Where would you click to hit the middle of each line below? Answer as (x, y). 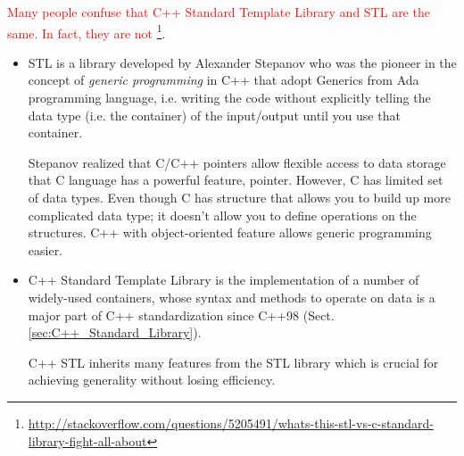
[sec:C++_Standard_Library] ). (115, 332)
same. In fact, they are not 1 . (87, 31)
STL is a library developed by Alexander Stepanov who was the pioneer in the (242, 62)
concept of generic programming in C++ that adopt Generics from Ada (224, 80)
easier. (46, 249)
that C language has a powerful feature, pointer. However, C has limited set (236, 180)
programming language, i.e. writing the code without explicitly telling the (229, 98)
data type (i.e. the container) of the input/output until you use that (214, 115)
